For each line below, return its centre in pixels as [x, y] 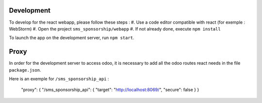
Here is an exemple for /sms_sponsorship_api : [59, 79]
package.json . [25, 70]
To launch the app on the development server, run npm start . [72, 38]
